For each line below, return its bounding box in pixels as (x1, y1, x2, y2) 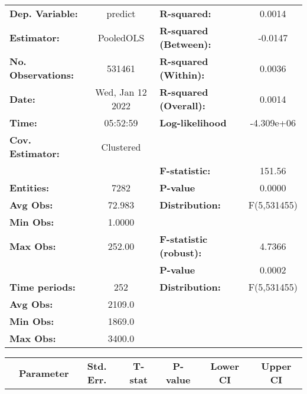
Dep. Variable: (9, 6, 78, 20)
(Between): (159, 37, 211, 51)
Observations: (9, 68, 74, 82)
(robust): (159, 246, 202, 259)
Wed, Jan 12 (95, 85, 147, 99)
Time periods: (9, 280, 76, 294)
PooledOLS (97, 30, 145, 44)
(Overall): (159, 99, 205, 112)
